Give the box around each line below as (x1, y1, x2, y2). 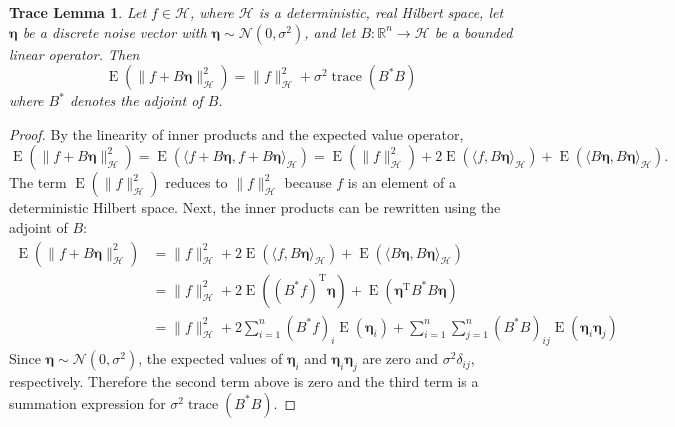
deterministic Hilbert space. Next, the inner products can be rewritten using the (9, 197, 501, 218)
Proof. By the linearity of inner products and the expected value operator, (9, 123, 464, 144)
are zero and (362, 348, 439, 369)
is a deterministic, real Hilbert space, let (258, 2, 504, 22)
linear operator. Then (9, 43, 140, 64)
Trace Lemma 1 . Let (9, 2, 147, 22)
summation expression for (9, 392, 166, 413)
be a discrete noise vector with (22, 21, 207, 42)
